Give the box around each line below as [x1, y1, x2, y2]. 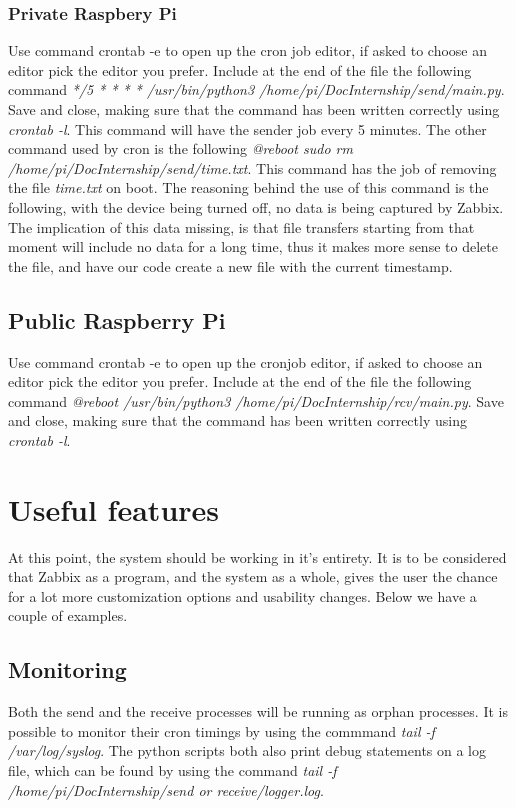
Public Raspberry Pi [8, 304, 226, 335]
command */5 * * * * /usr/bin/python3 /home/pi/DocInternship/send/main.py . [8, 79, 505, 100]
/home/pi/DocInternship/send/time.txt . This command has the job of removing [8, 157, 497, 178]
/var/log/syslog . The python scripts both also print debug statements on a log [8, 740, 487, 761]
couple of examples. [8, 605, 128, 626]
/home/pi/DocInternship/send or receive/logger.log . [8, 779, 324, 800]
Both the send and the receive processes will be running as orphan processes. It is [8, 701, 508, 722]
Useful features [8, 488, 220, 529]
